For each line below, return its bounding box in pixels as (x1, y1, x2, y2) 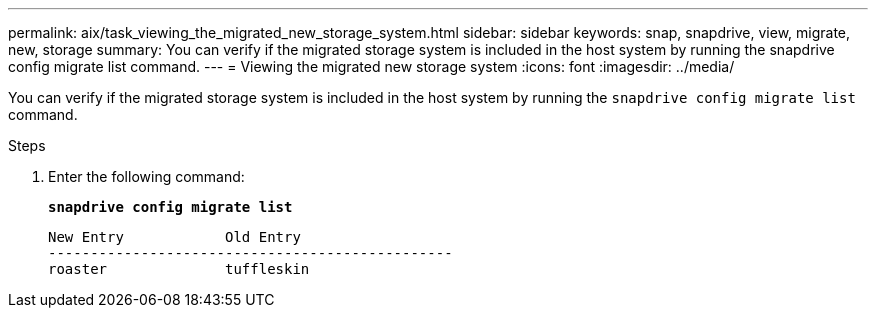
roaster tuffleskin (48, 261, 310, 277)
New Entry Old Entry (48, 229, 301, 245)
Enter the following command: (48, 168, 245, 185)
